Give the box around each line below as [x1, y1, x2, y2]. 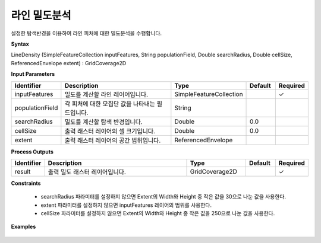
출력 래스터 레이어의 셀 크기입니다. [64, 127, 156, 135]
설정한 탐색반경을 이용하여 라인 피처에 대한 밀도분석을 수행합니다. [11, 30, 162, 37]
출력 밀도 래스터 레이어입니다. [48, 168, 126, 176]
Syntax [11, 40, 29, 47]
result [14, 167, 31, 175]
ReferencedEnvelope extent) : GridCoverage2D [11, 59, 127, 66]
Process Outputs [11, 148, 53, 155]
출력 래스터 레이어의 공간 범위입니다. [64, 136, 161, 145]
